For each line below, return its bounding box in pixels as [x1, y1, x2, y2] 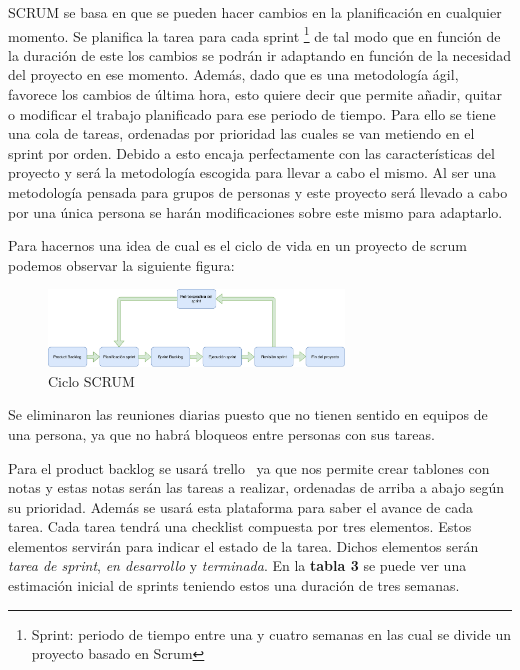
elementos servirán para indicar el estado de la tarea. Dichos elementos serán [8, 535, 479, 556]
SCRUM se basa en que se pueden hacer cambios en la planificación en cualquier [8, 2, 502, 22]
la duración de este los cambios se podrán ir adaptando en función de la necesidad [8, 44, 511, 65]
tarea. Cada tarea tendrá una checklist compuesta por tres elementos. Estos [8, 516, 472, 537]
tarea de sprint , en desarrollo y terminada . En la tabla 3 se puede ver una [8, 555, 467, 576]
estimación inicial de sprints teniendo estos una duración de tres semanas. [8, 575, 460, 596]
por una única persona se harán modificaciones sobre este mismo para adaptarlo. [8, 201, 503, 222]
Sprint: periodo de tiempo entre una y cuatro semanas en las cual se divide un [31, 623, 511, 644]
